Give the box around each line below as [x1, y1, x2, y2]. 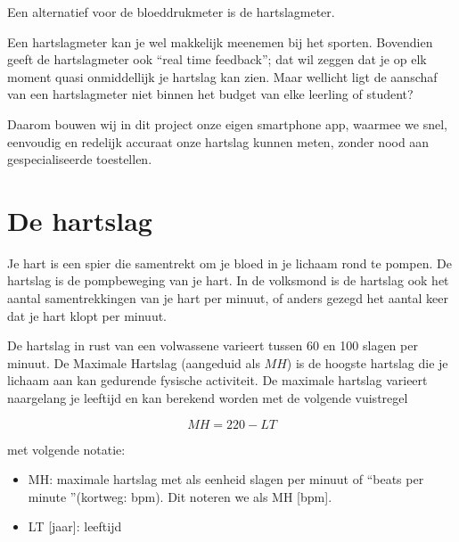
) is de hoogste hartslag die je [286, 353, 448, 372]
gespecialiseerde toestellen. [7, 150, 152, 168]
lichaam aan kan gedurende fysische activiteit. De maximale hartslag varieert [7, 371, 428, 390]
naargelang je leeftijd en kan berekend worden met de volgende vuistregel [7, 389, 408, 407]
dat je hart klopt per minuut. [7, 306, 168, 324]
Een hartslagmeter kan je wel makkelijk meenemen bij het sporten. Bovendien [7, 32, 433, 51]
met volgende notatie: [7, 439, 126, 458]
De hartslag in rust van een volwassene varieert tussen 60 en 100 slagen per [7, 336, 418, 355]
